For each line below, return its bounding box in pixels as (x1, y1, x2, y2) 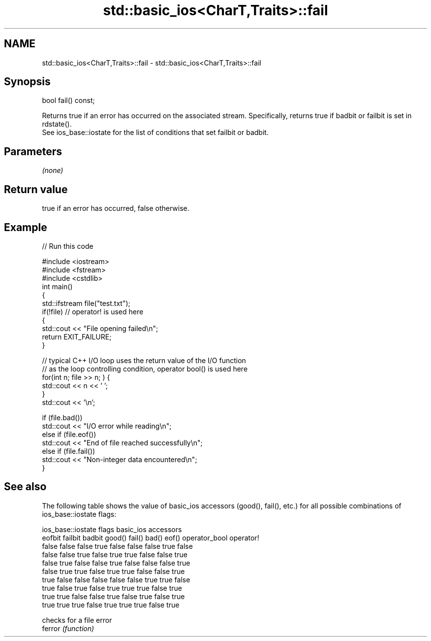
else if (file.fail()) (42, 446, 95, 455)
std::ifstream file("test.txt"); (42, 299, 130, 307)
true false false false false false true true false (42, 575, 190, 584)
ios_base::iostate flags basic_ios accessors (42, 525, 182, 534)
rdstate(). (42, 120, 72, 129)
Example (4, 221, 47, 234)
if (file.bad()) (42, 413, 83, 422)
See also (4, 480, 47, 493)
